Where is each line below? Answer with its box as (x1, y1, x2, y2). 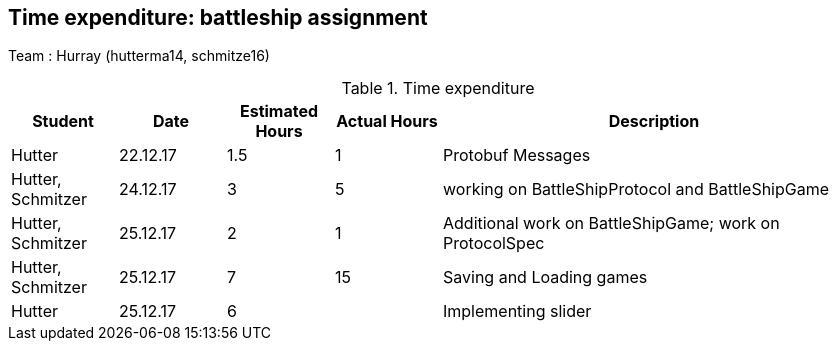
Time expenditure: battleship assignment (8, 5, 428, 30)
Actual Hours (336, 111, 438, 132)
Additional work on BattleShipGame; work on (443, 213, 780, 234)
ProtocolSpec (443, 233, 545, 254)
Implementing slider (443, 301, 592, 322)
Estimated (239, 101, 319, 122)
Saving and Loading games (443, 267, 648, 288)
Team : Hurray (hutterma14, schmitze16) (8, 47, 270, 65)
